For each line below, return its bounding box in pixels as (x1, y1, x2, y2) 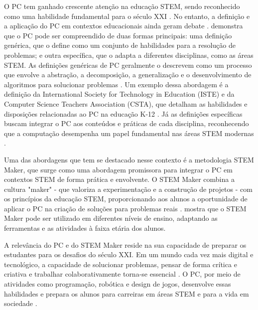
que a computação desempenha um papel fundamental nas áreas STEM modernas (4, 128, 254, 138)
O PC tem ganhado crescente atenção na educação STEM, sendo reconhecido (4, 1, 240, 11)
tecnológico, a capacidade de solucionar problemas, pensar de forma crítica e (4, 259, 237, 269)
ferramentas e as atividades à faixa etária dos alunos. (4, 223, 166, 233)
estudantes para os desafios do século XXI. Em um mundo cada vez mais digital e (4, 249, 254, 260)
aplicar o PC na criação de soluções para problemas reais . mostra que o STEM (4, 203, 247, 213)
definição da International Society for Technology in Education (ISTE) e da (4, 89, 235, 99)
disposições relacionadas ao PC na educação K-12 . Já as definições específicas (4, 108, 243, 119)
